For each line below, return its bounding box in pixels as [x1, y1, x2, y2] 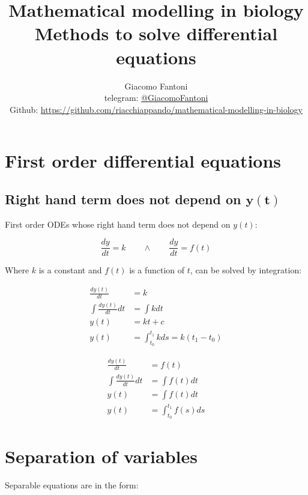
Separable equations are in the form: [5, 478, 139, 491]
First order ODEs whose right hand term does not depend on [5, 217, 231, 230]
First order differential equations [5, 148, 282, 173]
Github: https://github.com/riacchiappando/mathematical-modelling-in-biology [10, 103, 303, 115]
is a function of [129, 264, 185, 276]
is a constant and [38, 264, 102, 276]
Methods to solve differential [34, 21, 278, 46]
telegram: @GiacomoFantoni [104, 91, 208, 104]
